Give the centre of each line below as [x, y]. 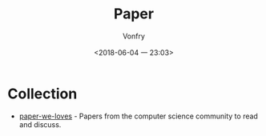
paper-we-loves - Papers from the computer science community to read [138, 116]
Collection [42, 94]
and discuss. [40, 124]
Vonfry [134, 36]
